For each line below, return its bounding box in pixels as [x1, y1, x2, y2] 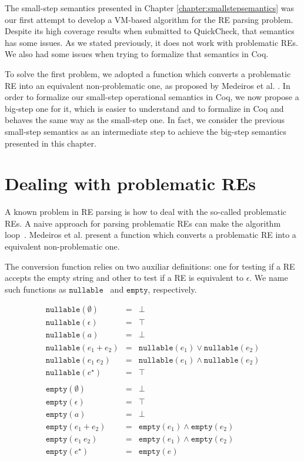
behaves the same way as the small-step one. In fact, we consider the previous [5, 114, 285, 126]
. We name [249, 271, 288, 284]
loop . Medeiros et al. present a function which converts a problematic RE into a [5, 228, 296, 241]
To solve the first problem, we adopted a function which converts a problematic [5, 67, 291, 79]
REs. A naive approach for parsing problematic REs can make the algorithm [5, 217, 281, 229]
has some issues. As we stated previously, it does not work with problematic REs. [5, 36, 298, 48]
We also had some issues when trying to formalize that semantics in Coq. [5, 48, 269, 60]
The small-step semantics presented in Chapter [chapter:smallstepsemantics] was [5, 2, 294, 14]
